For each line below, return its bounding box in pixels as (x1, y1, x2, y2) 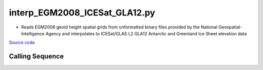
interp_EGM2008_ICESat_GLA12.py (9, 7, 155, 18)
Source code (9, 40, 35, 45)
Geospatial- (218, 24, 242, 30)
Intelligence (21, 30, 45, 36)
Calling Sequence (9, 52, 64, 60)
